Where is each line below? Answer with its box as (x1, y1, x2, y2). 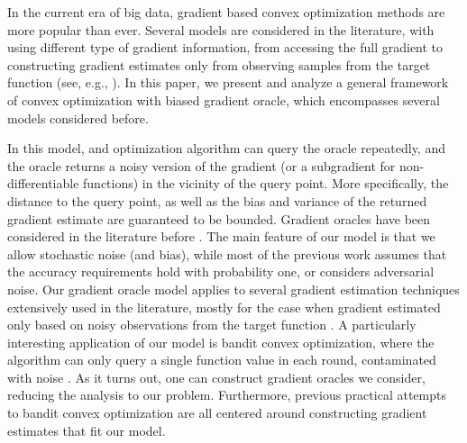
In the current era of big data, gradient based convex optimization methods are (7, 3, 445, 21)
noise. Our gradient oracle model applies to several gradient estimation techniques (7, 279, 460, 298)
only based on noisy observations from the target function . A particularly (7, 315, 417, 334)
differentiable (7, 174, 79, 193)
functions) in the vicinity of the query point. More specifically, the (83, 174, 449, 193)
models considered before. (7, 108, 149, 127)
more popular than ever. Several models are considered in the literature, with (7, 20, 435, 39)
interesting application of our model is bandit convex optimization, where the (7, 332, 435, 351)
